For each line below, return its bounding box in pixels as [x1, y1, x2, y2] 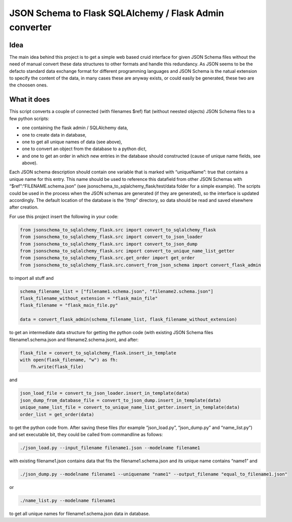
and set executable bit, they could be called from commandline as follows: [9, 431, 163, 437]
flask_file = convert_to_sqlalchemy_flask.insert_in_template [20, 350, 176, 356]
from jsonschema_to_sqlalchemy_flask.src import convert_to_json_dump [20, 241, 198, 247]
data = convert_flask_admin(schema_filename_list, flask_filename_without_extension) [20, 317, 237, 323]
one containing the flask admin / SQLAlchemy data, [22, 125, 128, 131]
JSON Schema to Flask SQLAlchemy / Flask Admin [9, 8, 224, 19]
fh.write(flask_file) [30, 364, 84, 370]
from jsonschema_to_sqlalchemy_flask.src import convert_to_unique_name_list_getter [20, 248, 235, 254]
